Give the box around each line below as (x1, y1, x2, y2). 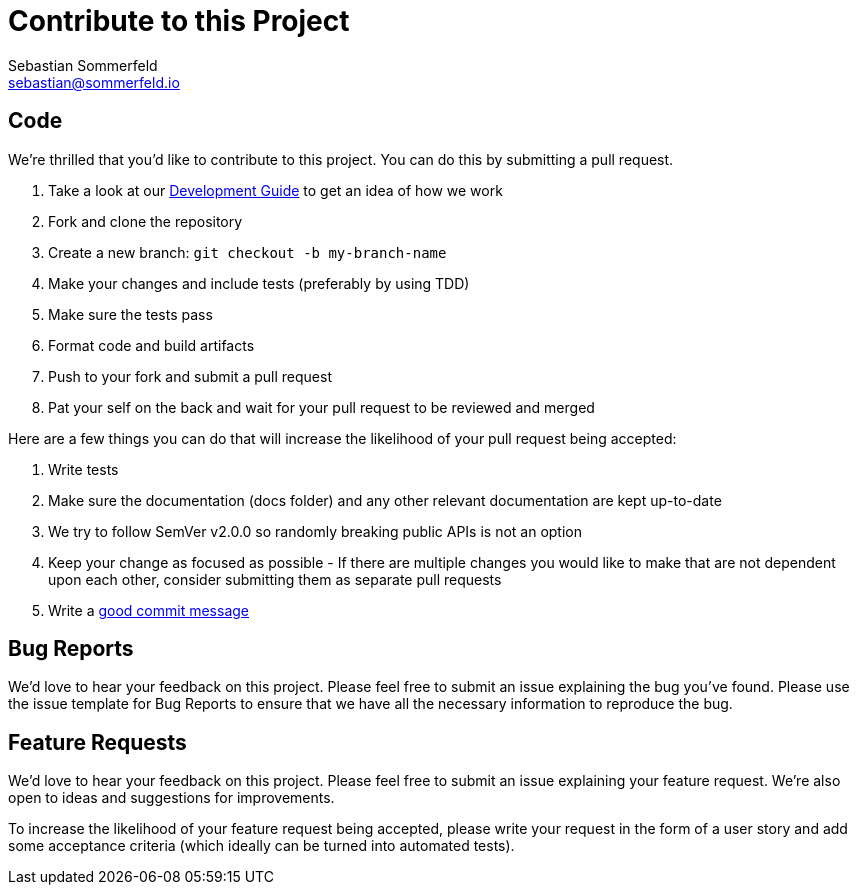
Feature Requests (8, 729, 187, 755)
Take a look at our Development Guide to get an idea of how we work (48, 181, 503, 199)
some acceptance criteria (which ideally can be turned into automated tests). (8, 837, 515, 855)
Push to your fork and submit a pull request (48, 367, 332, 385)
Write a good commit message (48, 601, 249, 619)
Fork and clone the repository (48, 212, 243, 230)
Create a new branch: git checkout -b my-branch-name (48, 243, 447, 261)
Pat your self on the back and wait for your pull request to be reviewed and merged (48, 398, 595, 416)
